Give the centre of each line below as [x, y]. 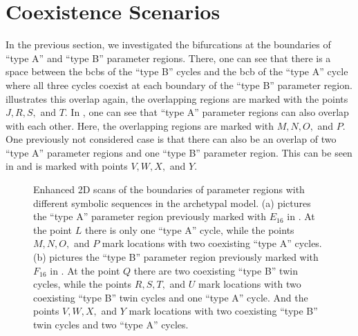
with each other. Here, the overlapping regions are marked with [140, 125]
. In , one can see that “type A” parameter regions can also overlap [207, 112]
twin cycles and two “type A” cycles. [111, 324]
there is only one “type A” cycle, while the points [189, 229]
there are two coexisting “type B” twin [216, 270]
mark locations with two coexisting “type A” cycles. [212, 243]
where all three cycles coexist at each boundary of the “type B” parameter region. [179, 85]
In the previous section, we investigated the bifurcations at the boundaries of [168, 45]
